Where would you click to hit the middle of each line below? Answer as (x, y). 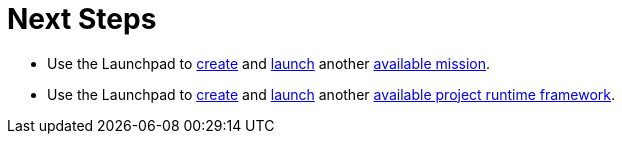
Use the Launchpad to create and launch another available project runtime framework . (331, 94)
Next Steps (82, 19)
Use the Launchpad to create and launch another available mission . (269, 63)
